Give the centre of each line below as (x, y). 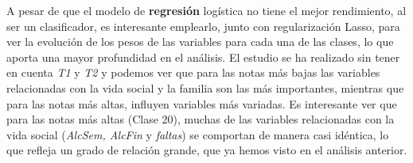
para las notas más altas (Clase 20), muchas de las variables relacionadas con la (201, 119)
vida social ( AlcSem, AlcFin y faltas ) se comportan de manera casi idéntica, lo (198, 134)
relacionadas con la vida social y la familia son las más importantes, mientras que (205, 87)
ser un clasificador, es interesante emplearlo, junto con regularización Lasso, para (203, 26)
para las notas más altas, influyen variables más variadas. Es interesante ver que (202, 103)
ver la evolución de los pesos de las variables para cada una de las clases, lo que (200, 42)
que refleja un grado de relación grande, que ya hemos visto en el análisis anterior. (207, 150)
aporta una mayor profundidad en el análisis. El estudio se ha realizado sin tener (203, 57)
